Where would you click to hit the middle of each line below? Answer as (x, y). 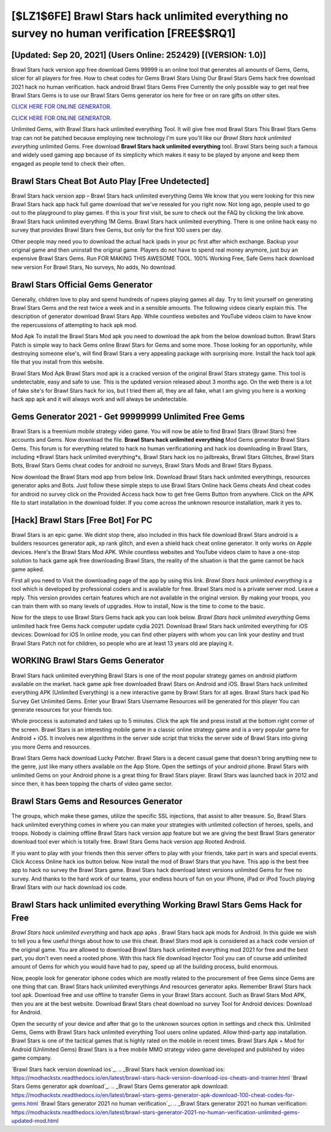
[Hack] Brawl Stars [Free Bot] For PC (82, 520)
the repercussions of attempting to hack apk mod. (74, 325)
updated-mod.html (35, 1120)
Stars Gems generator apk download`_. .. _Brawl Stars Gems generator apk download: (120, 1087)
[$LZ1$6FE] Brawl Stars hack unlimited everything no (150, 16)
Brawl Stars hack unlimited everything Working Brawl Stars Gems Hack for (157, 905)
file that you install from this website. (58, 362)
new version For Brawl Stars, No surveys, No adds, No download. (94, 267)
